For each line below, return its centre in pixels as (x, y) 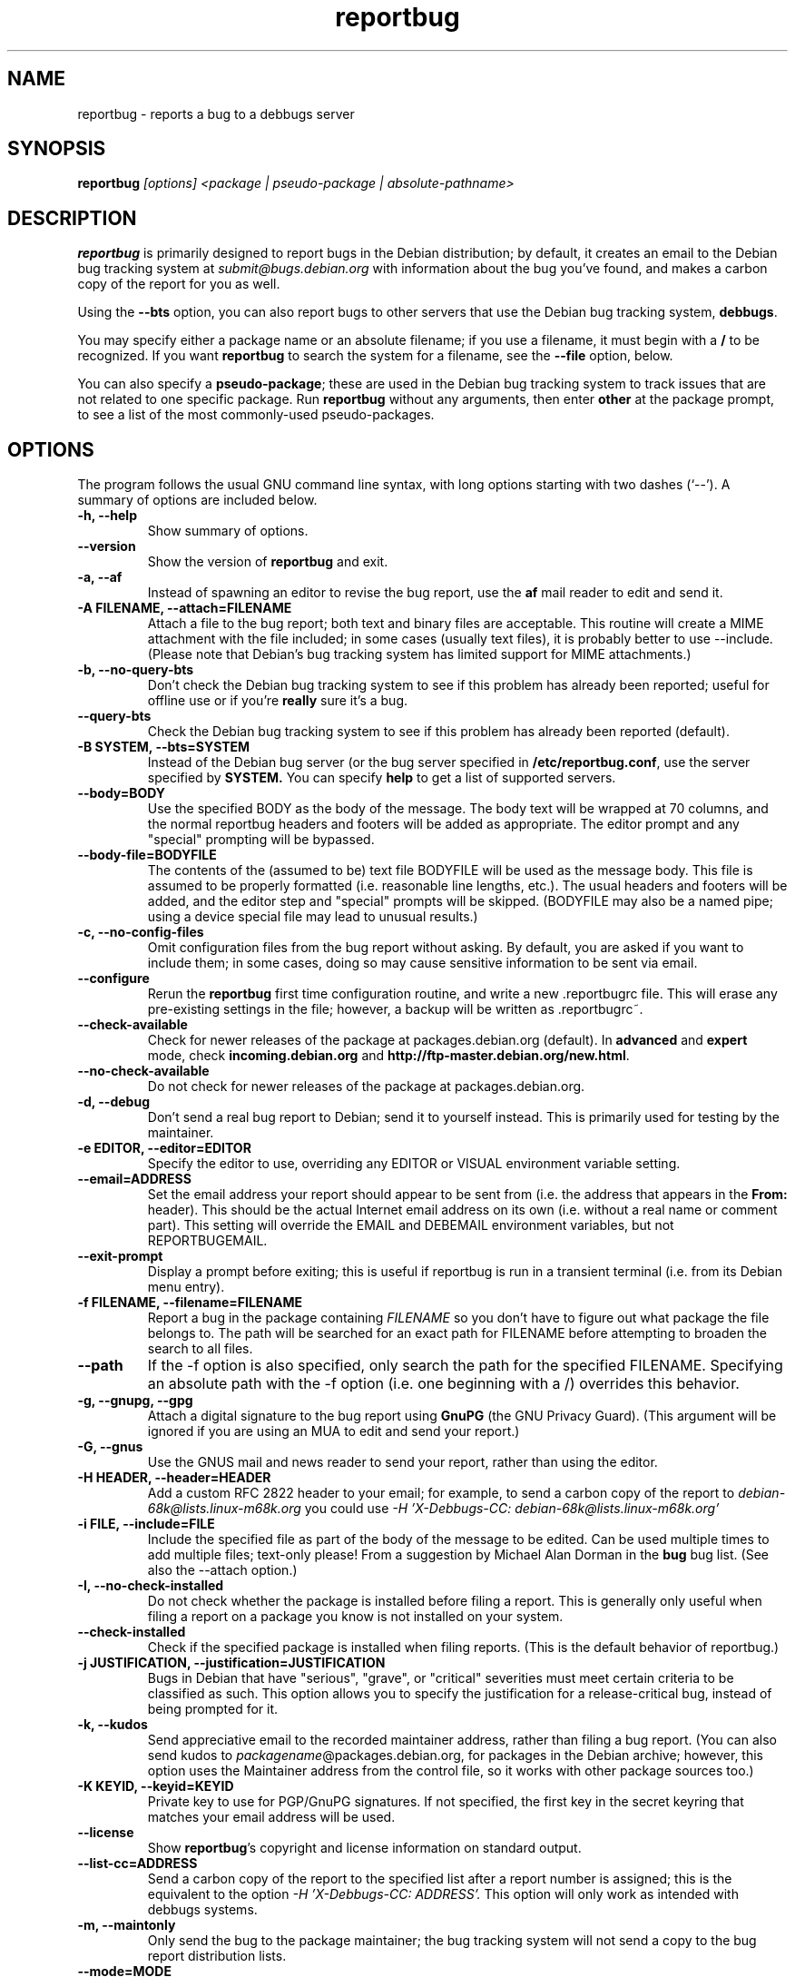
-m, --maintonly (127, 1925)
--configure (113, 979)
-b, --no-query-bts (136, 670)
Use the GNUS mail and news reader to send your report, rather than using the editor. (402, 1462)
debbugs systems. (202, 1910)
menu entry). (186, 1287)
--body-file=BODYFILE (147, 855)
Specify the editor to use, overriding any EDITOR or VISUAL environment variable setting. (414, 1164)
